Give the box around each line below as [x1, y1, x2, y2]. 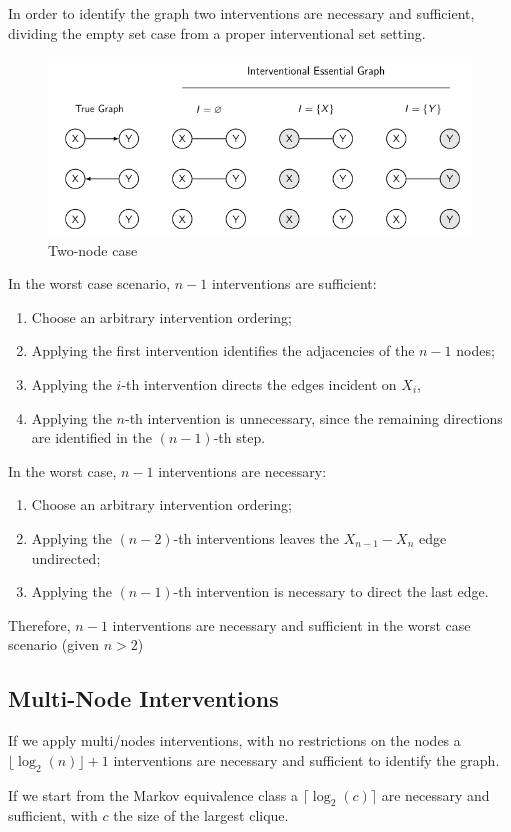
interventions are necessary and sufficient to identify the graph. [113, 749, 500, 770]
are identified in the [31, 427, 153, 448]
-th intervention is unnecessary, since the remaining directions [125, 407, 503, 428]
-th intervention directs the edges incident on [121, 374, 397, 394]
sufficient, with [8, 805, 98, 826]
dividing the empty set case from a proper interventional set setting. [8, 22, 426, 43]
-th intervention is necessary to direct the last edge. [173, 581, 489, 602]
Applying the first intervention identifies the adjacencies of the [31, 340, 415, 361]
